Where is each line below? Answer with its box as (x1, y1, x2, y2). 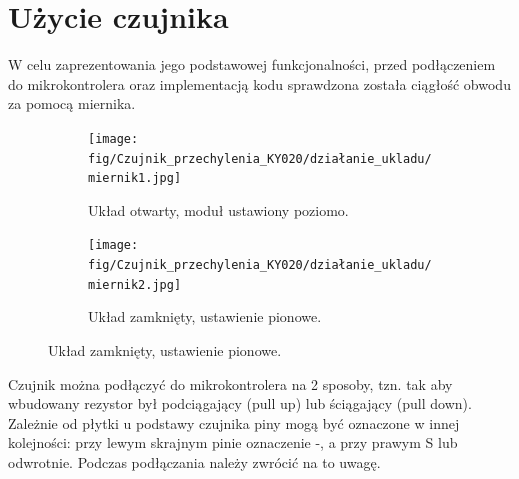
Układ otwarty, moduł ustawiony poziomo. (88, 199, 349, 220)
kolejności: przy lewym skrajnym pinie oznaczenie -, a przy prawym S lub (8, 432, 458, 453)
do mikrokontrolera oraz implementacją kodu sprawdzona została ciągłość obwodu (8, 73, 511, 94)
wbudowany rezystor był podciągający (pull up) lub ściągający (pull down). (8, 393, 472, 414)
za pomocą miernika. (8, 93, 136, 114)
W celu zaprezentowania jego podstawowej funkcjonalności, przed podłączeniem (8, 54, 496, 75)
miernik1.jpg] (88, 171, 182, 186)
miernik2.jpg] (88, 277, 182, 292)
